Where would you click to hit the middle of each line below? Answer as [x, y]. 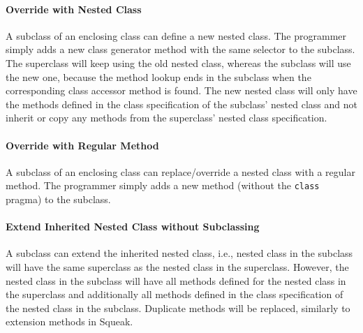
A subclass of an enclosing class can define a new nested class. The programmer [176, 35]
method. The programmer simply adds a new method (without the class [163, 185]
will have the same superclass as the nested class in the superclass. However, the [177, 266]
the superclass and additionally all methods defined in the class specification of [175, 294]
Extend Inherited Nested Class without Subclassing [133, 227]
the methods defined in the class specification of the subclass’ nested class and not [181, 104]
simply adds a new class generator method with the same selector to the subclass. [180, 49]
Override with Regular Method [82, 145]
